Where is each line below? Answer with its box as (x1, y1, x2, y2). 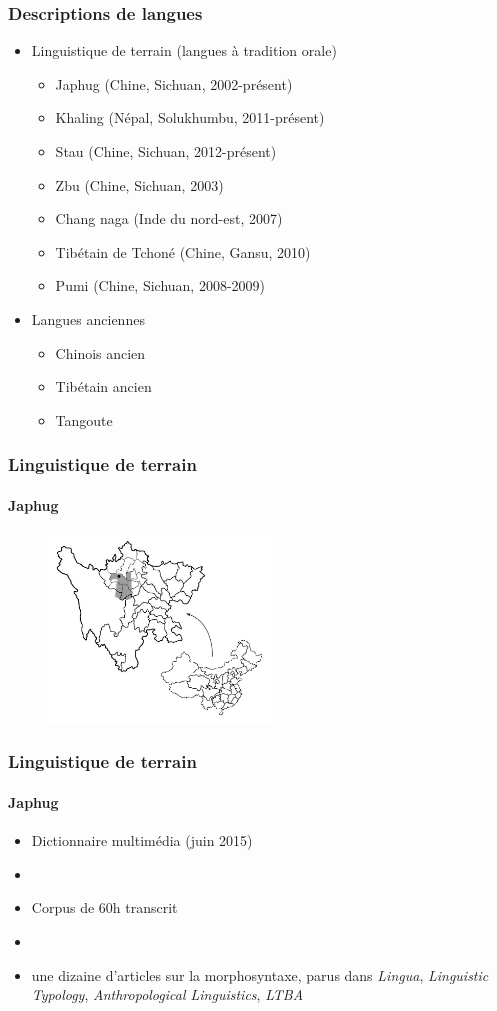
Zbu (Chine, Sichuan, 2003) (55, 174, 224, 195)
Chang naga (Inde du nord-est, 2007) (55, 208, 283, 229)
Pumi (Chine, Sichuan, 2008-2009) (55, 275, 266, 296)
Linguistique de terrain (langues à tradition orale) (31, 40, 337, 61)
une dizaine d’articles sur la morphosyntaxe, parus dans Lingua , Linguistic (31, 964, 489, 985)
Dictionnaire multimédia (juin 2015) (31, 830, 253, 851)
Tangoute (55, 409, 113, 430)
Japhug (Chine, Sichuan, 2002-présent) (55, 73, 293, 94)
